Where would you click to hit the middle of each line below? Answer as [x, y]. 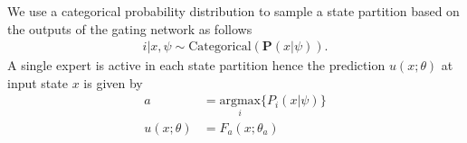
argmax [240, 101]
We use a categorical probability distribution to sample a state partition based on [233, 11]
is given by [113, 82]
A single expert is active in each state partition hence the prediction [196, 65]
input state [38, 82]
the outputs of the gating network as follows [130, 28]
